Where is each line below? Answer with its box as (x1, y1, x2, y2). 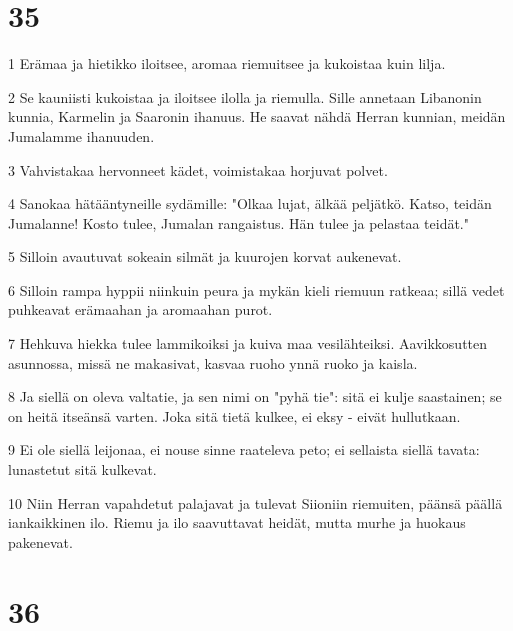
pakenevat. (8, 531, 73, 552)
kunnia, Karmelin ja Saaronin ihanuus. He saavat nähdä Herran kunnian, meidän (8, 106, 506, 127)
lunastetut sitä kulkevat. (8, 459, 157, 480)
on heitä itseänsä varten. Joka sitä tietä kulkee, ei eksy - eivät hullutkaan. (8, 405, 461, 426)
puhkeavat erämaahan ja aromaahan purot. (8, 299, 273, 320)
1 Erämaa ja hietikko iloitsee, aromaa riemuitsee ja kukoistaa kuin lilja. (8, 53, 446, 74)
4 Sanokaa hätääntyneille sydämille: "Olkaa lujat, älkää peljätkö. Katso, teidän (8, 193, 492, 214)
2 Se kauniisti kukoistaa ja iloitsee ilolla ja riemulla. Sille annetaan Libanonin (8, 86, 482, 107)
